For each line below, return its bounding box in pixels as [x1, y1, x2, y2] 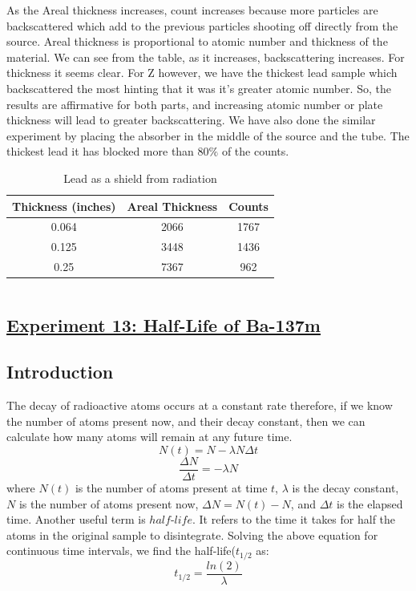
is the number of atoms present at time [75, 479, 268, 496]
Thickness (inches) [12, 197, 116, 214]
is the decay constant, [292, 479, 399, 496]
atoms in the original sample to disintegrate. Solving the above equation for [6, 526, 378, 543]
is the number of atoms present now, [18, 495, 199, 512]
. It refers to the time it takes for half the [192, 511, 396, 528]
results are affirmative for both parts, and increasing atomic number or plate [6, 95, 383, 112]
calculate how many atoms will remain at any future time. [6, 428, 293, 445]
